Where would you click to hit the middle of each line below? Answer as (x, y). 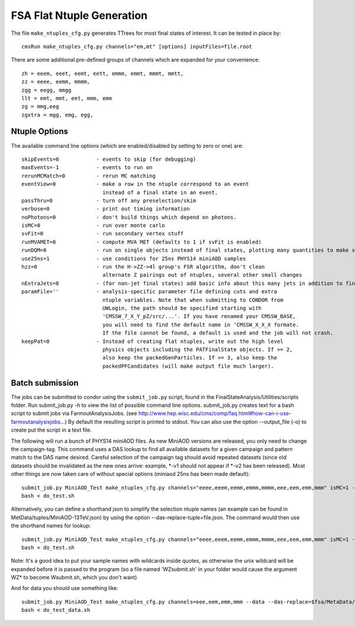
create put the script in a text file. (51, 430)
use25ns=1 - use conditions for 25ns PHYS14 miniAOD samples (134, 258)
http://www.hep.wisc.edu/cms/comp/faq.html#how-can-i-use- (215, 413)
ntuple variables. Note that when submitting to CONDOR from (193, 300)
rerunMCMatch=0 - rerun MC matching (89, 176)
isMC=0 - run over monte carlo (93, 226)
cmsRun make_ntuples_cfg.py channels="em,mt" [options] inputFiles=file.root (137, 46)
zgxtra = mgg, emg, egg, (57, 115)
